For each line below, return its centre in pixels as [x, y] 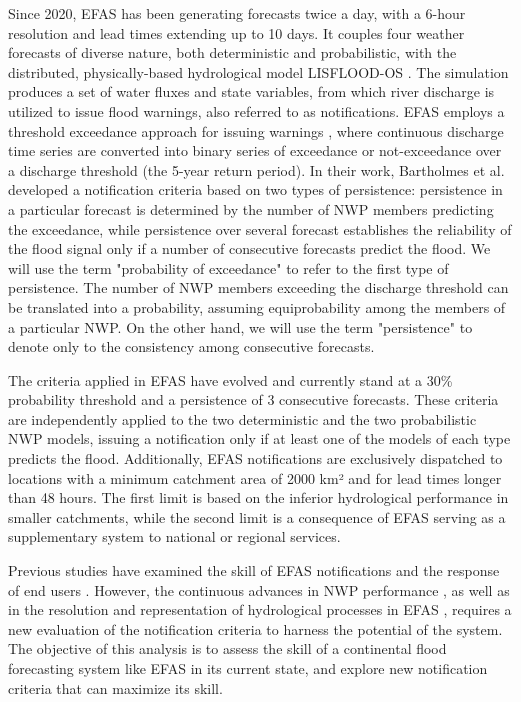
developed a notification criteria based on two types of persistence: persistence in [255, 189]
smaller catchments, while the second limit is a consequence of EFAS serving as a [257, 516]
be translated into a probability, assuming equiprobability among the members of [257, 306]
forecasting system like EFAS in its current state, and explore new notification [248, 668]
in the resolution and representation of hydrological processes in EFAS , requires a [260, 609]
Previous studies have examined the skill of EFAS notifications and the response [254, 570]
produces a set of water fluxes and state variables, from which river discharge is [251, 91]
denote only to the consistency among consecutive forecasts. [191, 346]
